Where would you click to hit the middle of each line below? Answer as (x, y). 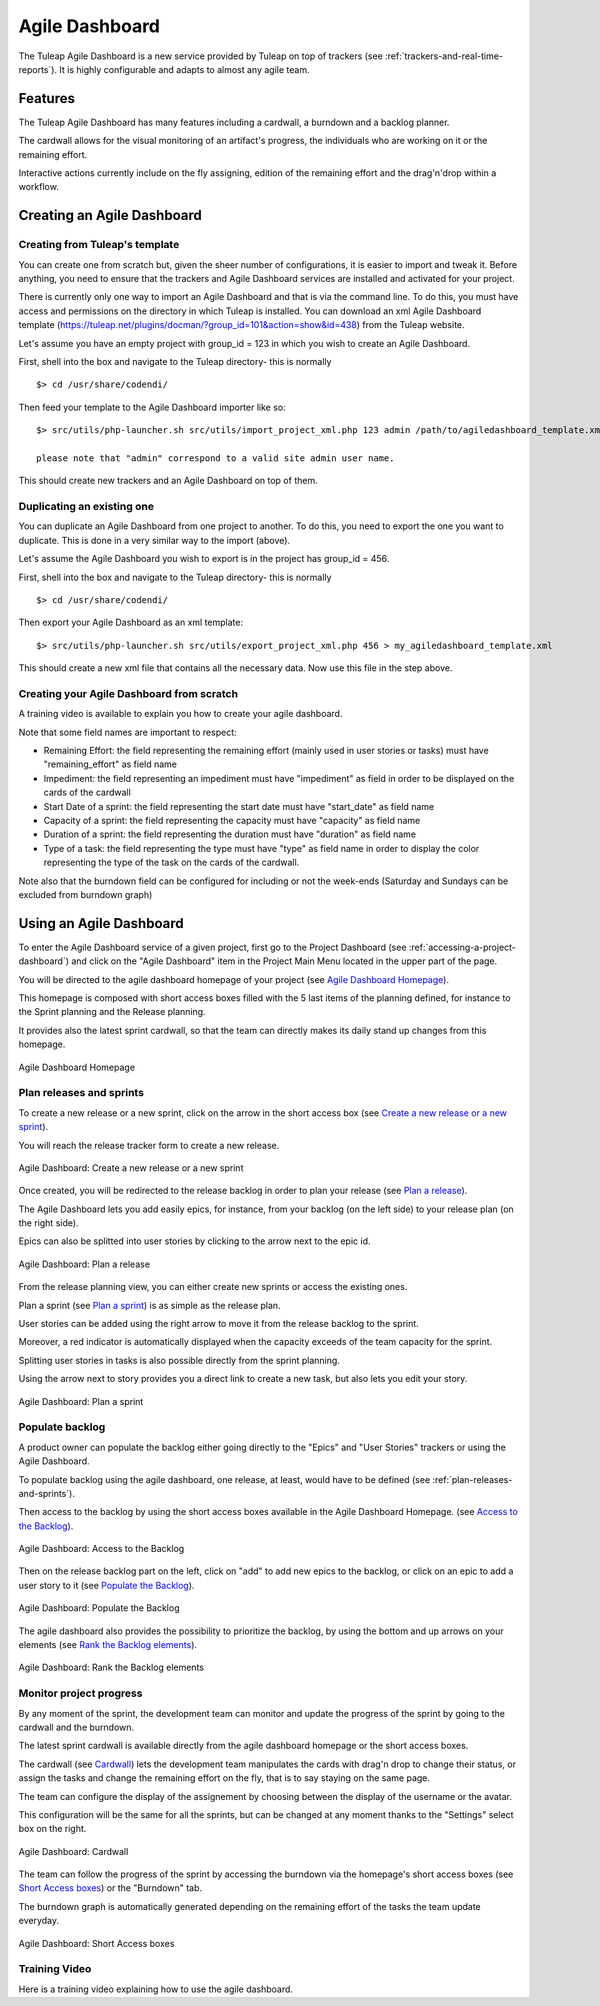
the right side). (48, 1223)
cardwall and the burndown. (76, 1727)
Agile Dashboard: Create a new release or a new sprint (131, 1167)
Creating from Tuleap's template (99, 245)
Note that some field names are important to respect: (127, 732)
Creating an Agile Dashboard (110, 215)
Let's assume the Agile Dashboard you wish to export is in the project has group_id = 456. (204, 559)
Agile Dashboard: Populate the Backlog (99, 1608)
